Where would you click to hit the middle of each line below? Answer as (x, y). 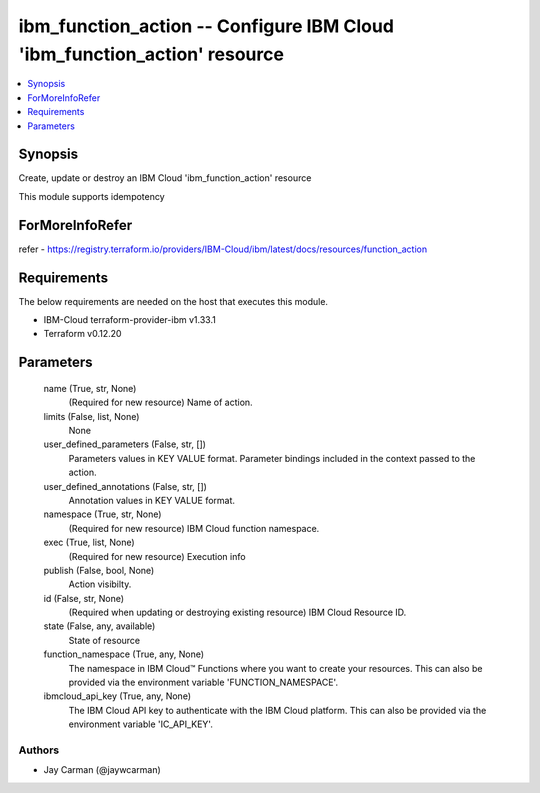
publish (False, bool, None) (99, 570)
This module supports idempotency (91, 196)
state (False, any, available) (99, 626)
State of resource (104, 640)
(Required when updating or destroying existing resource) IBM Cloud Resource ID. (237, 612)
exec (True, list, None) (89, 542)
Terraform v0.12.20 (82, 334)
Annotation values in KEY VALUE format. (151, 500)
